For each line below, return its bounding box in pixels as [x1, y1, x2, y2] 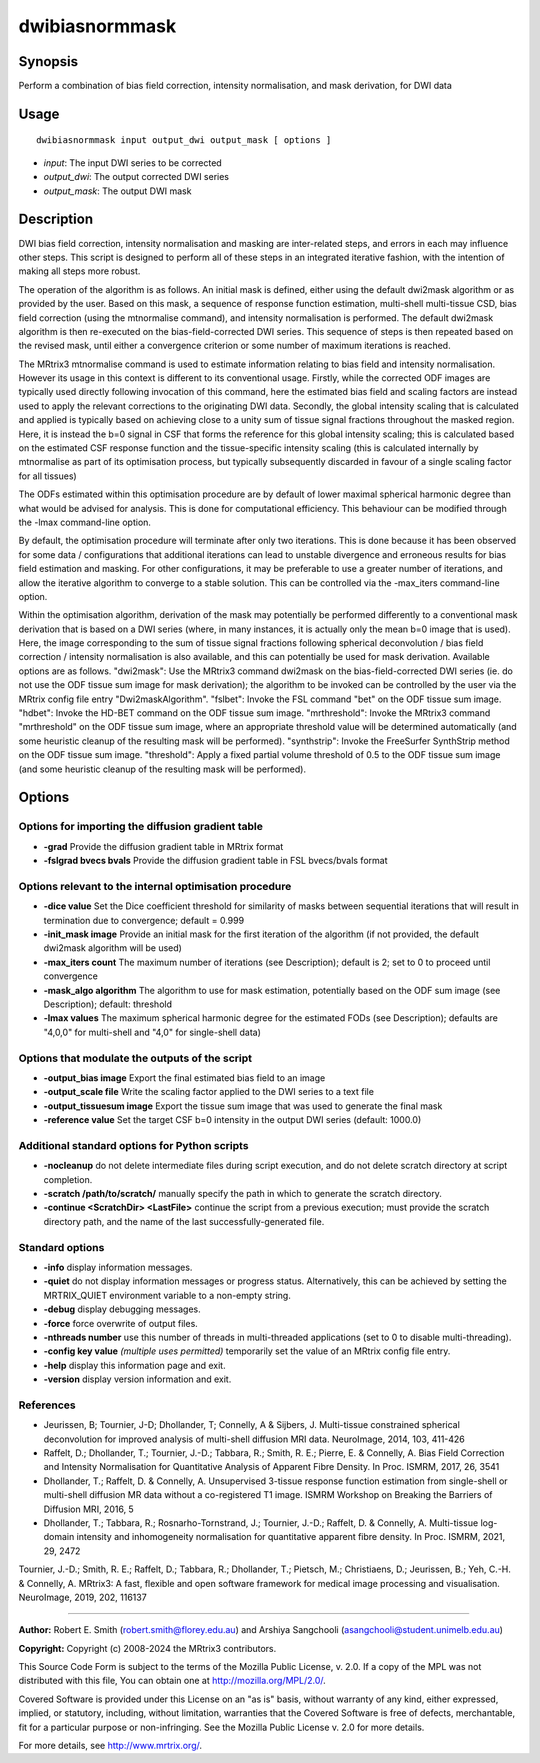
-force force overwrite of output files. [43, 1317, 199, 1329]
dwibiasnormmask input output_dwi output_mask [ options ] [36, 135, 332, 146]
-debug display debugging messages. [43, 1303, 202, 1315]
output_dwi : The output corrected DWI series [43, 171, 230, 183]
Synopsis [18, 53, 79, 70]
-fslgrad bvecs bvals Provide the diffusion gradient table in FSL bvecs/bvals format [43, 855, 388, 867]
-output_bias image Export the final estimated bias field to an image [43, 1071, 326, 1084]
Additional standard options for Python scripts [18, 1138, 249, 1152]
